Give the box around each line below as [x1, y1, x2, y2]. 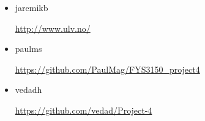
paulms [15, 42, 42, 55]
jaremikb [15, 1, 48, 13]
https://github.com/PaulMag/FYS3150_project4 [15, 62, 200, 75]
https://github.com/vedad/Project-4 [15, 103, 152, 116]
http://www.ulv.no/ [15, 21, 91, 34]
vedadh [15, 83, 42, 96]
